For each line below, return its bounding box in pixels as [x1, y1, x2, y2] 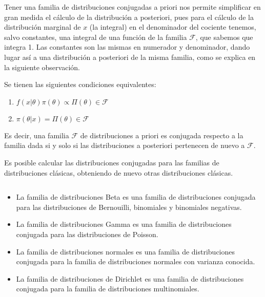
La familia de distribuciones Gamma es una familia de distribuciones [16, 219, 232, 229]
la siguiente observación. [4, 61, 80, 72]
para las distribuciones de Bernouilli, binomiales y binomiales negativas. [16, 201, 242, 212]
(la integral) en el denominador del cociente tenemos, [89, 22, 256, 32]
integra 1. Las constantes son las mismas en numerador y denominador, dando [4, 41, 250, 52]
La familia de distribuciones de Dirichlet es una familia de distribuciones [16, 273, 244, 284]
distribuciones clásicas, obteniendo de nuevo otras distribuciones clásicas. [4, 167, 233, 178]
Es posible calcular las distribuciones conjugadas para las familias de [4, 157, 219, 167]
